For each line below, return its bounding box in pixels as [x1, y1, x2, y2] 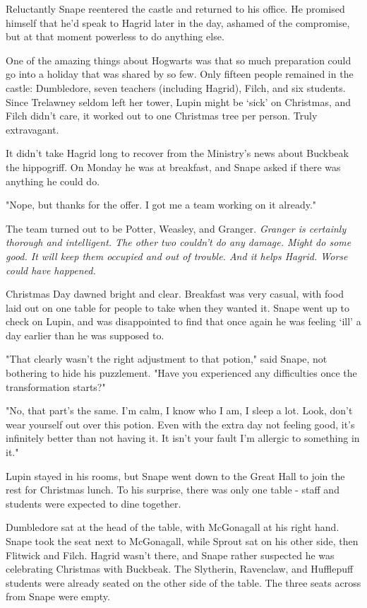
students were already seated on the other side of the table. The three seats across [6, 575, 361, 590]
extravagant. [6, 122, 59, 136]
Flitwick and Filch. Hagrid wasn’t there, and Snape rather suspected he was [6, 547, 335, 562]
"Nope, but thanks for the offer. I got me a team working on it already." [6, 197, 317, 212]
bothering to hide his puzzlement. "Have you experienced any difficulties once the [6, 366, 357, 380]
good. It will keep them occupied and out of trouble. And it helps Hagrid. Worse [6, 248, 348, 263]
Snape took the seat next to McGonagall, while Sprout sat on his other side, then [6, 534, 359, 548]
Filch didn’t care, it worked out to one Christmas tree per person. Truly [6, 108, 318, 123]
